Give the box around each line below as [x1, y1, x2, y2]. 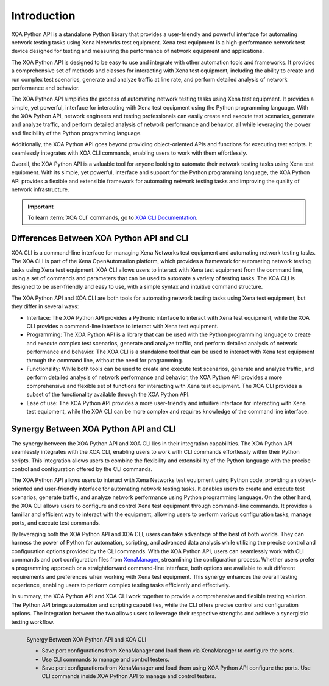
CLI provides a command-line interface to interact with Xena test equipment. [26, 323, 219, 330]
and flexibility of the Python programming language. [11, 129, 142, 136]
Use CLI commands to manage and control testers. [41, 656, 170, 663]
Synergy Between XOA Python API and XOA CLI [26, 635, 146, 643]
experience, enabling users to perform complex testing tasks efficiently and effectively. [11, 582, 230, 589]
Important [27, 203, 54, 210]
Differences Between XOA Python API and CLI [11, 233, 189, 243]
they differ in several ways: [11, 303, 79, 310]
